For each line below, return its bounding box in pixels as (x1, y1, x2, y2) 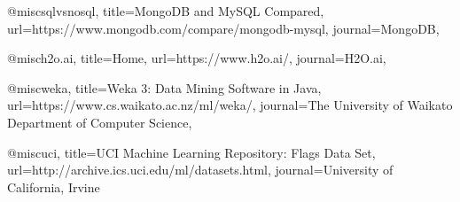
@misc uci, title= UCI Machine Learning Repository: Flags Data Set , (7, 143, 376, 161)
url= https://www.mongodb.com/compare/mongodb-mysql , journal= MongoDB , (7, 19, 440, 37)
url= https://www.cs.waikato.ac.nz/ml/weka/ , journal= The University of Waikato (7, 96, 453, 114)
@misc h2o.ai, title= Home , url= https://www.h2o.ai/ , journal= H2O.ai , (7, 49, 386, 67)
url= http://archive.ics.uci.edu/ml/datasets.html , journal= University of (7, 160, 394, 179)
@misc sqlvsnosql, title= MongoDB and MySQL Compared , (7, 2, 324, 19)
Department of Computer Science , (7, 113, 192, 131)
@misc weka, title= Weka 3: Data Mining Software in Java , (7, 78, 322, 97)
